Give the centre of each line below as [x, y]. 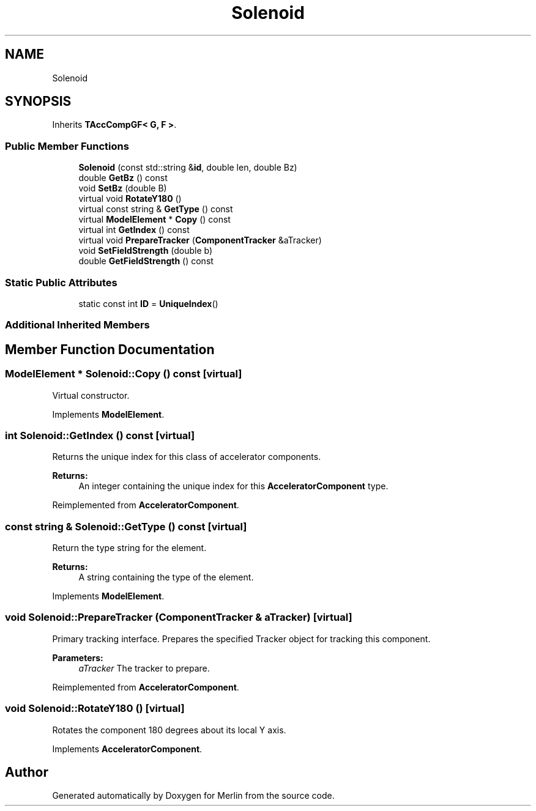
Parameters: [78, 657]
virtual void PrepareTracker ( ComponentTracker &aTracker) [200, 240]
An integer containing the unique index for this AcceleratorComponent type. [233, 486]
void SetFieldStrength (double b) [146, 251]
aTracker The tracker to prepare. [144, 668]
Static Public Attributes [61, 282]
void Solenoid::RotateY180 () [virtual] [95, 709]
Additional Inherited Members [77, 325]
